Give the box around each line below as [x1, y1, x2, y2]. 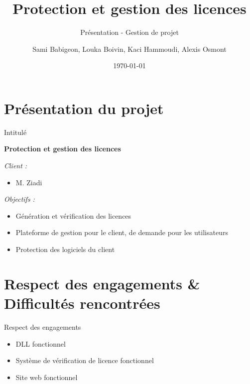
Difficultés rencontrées [4, 292, 160, 313]
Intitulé [4, 127, 27, 137]
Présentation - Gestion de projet [80, 27, 179, 37]
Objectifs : [4, 194, 35, 204]
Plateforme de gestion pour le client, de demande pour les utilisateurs [15, 227, 228, 238]
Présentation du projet [4, 98, 164, 118]
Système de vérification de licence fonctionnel [15, 355, 154, 366]
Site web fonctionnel [15, 372, 78, 382]
